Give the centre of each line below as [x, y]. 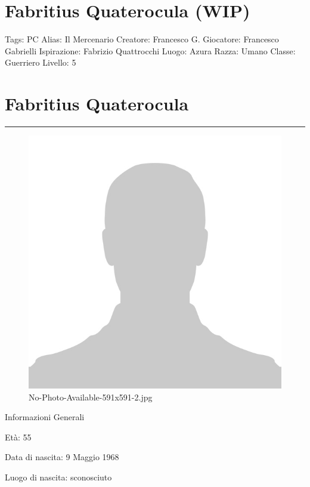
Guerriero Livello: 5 [41, 62]
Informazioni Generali [45, 417]
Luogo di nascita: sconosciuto [58, 477]
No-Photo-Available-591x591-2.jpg [91, 397]
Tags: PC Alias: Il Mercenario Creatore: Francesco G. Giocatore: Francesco [142, 39]
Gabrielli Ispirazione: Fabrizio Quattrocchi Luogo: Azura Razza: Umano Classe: [150, 50]
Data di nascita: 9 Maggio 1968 [62, 457]
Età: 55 [18, 437]
